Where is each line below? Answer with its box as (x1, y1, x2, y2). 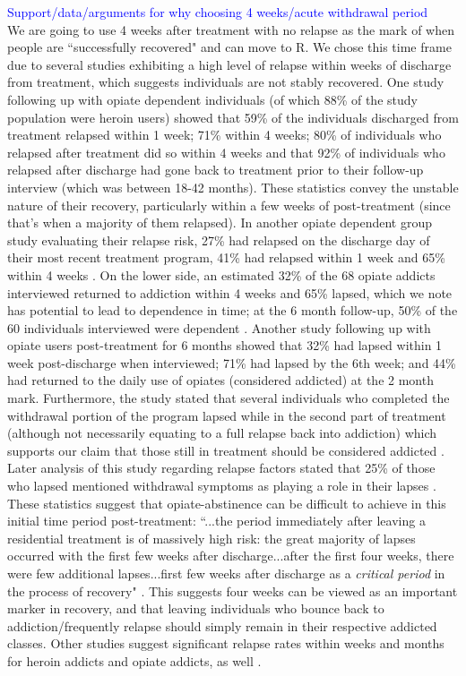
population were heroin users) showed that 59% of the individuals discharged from (7, 107, 459, 126)
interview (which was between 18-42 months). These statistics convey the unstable (7, 177, 459, 196)
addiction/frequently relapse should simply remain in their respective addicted (7, 616, 437, 635)
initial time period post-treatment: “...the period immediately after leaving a (7, 511, 426, 530)
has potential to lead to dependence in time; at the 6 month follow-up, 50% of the (7, 301, 458, 320)
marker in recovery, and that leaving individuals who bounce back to (7, 599, 384, 618)
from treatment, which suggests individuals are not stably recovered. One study (7, 73, 444, 91)
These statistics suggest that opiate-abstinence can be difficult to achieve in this (7, 493, 446, 512)
